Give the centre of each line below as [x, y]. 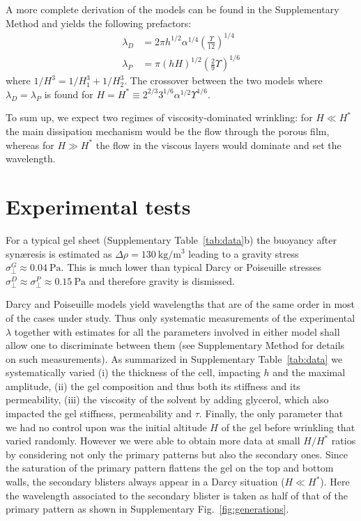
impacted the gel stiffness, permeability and [99, 413]
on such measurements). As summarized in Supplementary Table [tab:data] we [174, 358]
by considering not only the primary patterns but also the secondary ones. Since [177, 454]
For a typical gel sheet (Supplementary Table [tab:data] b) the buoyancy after [171, 239]
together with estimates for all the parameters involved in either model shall [177, 331]
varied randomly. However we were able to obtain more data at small [153, 441]
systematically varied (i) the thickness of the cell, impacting [133, 372]
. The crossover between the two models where [223, 80]
